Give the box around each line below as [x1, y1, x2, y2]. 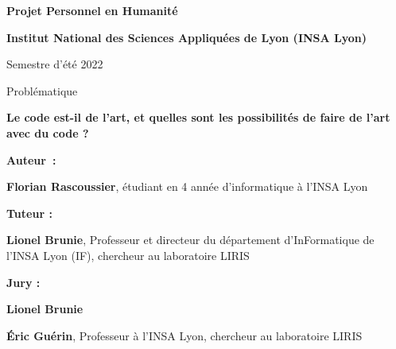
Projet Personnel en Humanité [6, 2, 178, 18]
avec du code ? [6, 124, 89, 141]
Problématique [6, 82, 78, 99]
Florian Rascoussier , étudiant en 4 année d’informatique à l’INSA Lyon [6, 178, 368, 195]
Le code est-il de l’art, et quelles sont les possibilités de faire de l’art [6, 109, 390, 126]
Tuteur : [6, 204, 52, 221]
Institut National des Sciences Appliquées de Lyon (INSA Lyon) [6, 29, 367, 45]
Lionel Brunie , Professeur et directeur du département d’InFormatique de [6, 231, 375, 248]
